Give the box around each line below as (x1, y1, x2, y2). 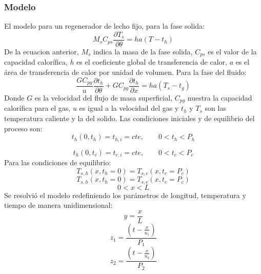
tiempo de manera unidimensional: (4, 200, 113, 210)
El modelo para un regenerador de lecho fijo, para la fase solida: (4, 21, 205, 31)
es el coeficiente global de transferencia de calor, (76, 56, 227, 67)
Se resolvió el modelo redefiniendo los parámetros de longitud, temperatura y (4, 189, 246, 200)
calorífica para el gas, (4, 103, 71, 113)
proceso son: (4, 123, 43, 133)
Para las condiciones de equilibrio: (4, 157, 111, 168)
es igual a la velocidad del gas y (79, 103, 179, 113)
